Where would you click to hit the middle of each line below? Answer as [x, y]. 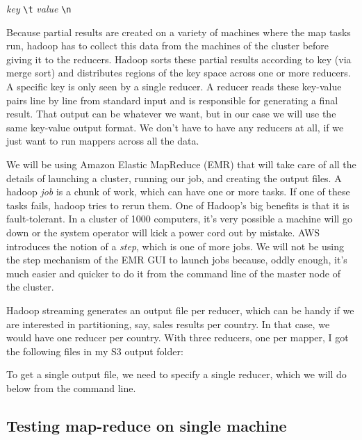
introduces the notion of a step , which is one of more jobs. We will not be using [175, 246]
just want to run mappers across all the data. [103, 141]
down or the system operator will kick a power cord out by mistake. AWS [163, 232]
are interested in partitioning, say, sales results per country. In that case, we [168, 324]
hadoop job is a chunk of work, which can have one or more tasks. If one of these [178, 192]
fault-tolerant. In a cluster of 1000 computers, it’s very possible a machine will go [179, 219]
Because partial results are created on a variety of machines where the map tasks [179, 32]
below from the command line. [71, 388]
